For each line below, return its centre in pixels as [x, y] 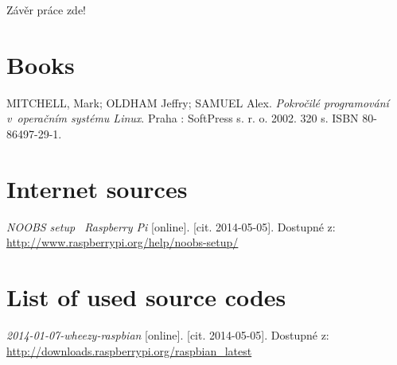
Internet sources [97, 188]
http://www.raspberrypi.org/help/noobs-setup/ [123, 242]
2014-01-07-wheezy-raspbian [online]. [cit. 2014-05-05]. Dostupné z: [168, 334]
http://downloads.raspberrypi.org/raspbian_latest [129, 350]
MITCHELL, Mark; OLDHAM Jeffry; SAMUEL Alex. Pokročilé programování [198, 102]
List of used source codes [146, 297]
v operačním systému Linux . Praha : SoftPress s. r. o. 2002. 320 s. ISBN [183, 118]
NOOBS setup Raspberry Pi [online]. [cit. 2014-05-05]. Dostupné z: [171, 226]
